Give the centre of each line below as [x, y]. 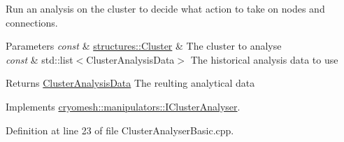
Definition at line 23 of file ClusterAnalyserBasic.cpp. [120, 130]
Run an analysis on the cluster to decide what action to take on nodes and [165, 8]
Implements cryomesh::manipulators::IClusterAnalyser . [123, 106]
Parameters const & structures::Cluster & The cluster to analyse [144, 46]
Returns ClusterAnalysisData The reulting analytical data [130, 83]
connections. [32, 22]
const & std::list [40, 59]
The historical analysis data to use [264, 59]
